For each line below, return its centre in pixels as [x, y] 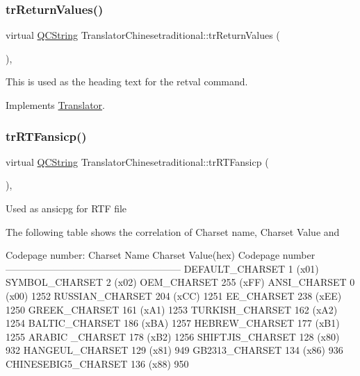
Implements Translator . [55, 105]
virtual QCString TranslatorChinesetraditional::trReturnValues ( [143, 35]
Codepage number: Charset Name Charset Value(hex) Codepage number [161, 255]
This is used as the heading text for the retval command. [127, 82]
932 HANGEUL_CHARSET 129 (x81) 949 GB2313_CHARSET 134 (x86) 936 [174, 350]
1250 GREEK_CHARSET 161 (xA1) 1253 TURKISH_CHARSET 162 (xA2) [172, 309]
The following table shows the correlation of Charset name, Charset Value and [173, 231]
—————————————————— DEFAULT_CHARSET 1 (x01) [162, 268]
